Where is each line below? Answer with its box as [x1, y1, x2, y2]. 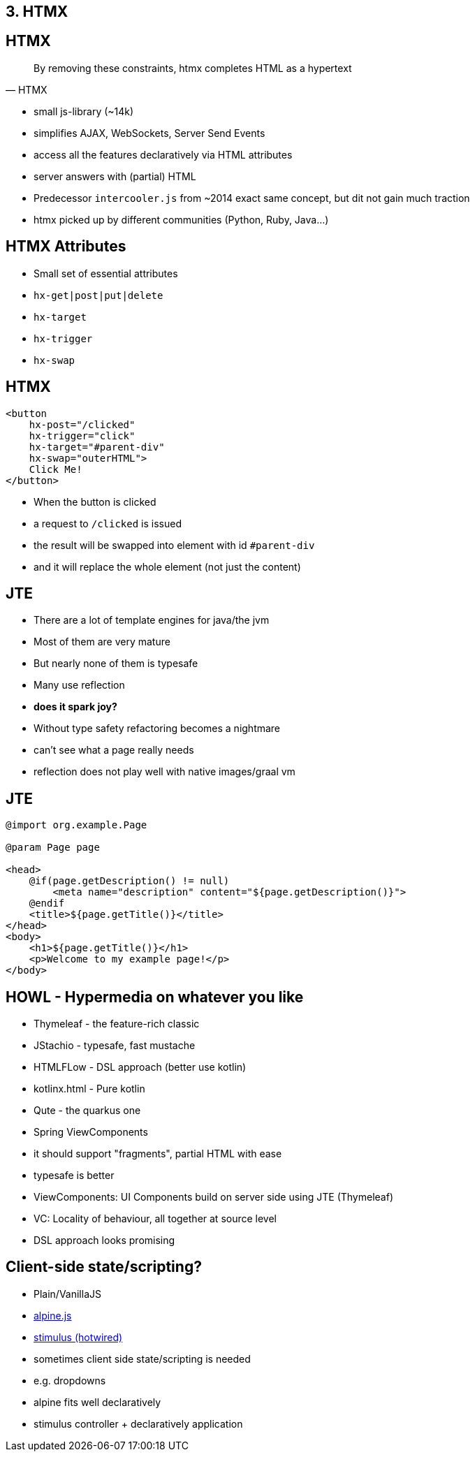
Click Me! [29, 463, 82, 475]
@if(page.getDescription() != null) [29, 875, 230, 887]
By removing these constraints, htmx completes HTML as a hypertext [34, 61, 352, 74]
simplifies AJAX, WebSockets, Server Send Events [34, 126, 265, 139]
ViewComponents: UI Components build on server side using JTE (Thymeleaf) [34, 1191, 394, 1203]
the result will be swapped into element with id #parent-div [34, 539, 315, 551]
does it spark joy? [34, 701, 117, 713]
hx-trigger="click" [29, 430, 136, 441]
